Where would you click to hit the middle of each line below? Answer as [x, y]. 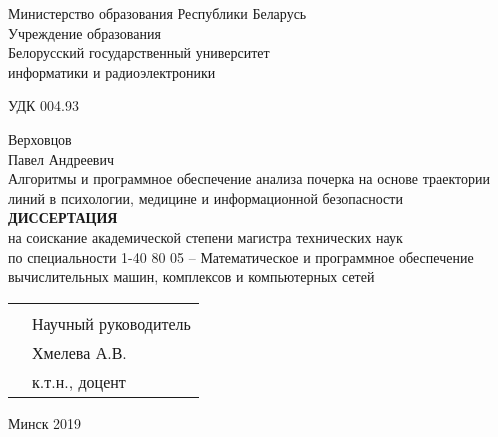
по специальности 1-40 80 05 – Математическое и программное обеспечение [241, 256]
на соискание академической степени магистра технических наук [205, 236]
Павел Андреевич [61, 158]
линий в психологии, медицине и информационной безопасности [205, 197]
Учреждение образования [84, 32]
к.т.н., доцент [79, 381]
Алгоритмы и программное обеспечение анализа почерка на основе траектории [249, 178]
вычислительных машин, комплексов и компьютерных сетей [191, 276]
